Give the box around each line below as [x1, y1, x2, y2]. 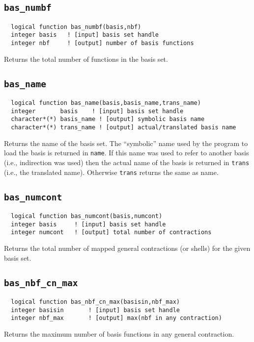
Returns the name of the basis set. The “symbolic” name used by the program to [4, 138, 248, 148]
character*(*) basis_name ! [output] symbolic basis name [11, 116, 205, 123]
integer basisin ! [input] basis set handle [11, 306, 180, 314]
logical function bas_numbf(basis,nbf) [11, 23, 141, 30]
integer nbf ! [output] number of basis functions [11, 40, 194, 47]
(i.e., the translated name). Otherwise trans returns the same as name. [4, 167, 219, 177]
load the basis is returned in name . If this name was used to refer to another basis [4, 147, 249, 158]
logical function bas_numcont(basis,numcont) [11, 213, 163, 220]
